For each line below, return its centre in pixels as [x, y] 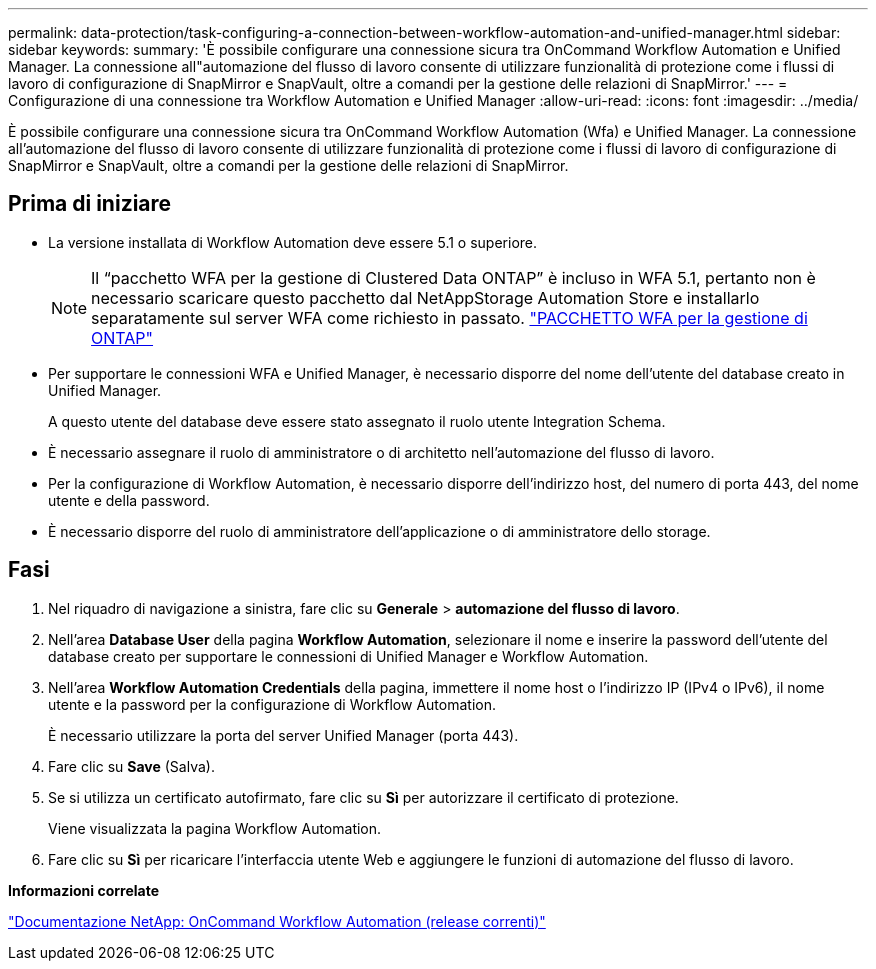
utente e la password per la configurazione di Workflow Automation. [272, 704]
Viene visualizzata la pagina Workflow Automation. [215, 828]
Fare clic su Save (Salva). [131, 766]
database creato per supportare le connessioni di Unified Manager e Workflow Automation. [348, 656]
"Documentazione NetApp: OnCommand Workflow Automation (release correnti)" [277, 921]
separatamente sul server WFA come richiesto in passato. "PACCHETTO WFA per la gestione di [449, 317]
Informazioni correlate [84, 890]
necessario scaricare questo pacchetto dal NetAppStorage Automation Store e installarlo [425, 297]
